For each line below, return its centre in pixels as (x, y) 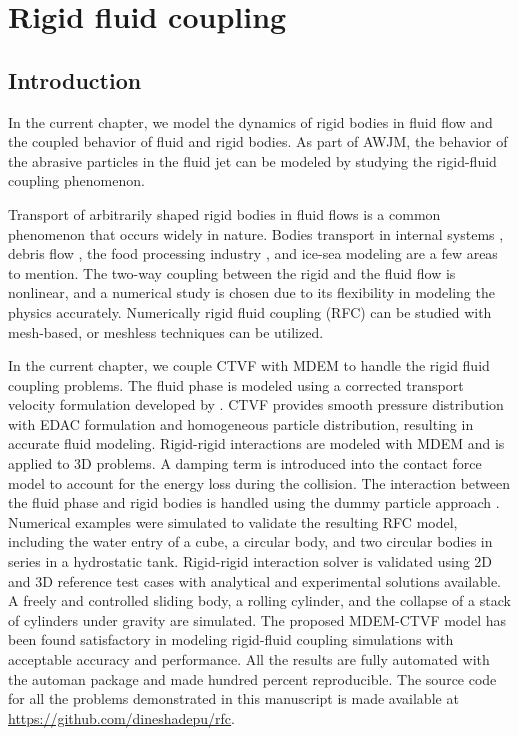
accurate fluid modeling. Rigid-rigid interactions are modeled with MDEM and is (256, 443)
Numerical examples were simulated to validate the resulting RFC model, (233, 521)
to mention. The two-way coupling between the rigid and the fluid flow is (232, 272)
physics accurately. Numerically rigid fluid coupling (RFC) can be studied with (250, 311)
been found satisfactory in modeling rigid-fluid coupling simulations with (231, 639)
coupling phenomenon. (76, 180)
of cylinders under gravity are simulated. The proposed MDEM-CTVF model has (257, 619)
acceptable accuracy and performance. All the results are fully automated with (249, 659)
